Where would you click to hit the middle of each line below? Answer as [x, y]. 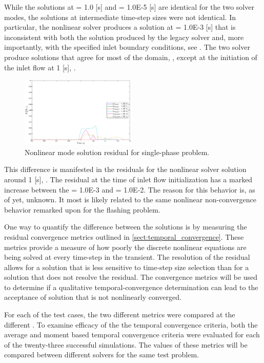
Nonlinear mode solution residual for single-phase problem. [117, 152]
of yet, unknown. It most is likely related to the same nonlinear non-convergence [130, 199]
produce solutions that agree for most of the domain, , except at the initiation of [131, 57]
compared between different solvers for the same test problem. [102, 355]
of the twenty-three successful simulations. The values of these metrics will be [126, 344]
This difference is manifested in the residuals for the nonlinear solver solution [125, 169]
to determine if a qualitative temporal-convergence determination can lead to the [131, 287]
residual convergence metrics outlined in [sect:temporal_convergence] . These [124, 236]
